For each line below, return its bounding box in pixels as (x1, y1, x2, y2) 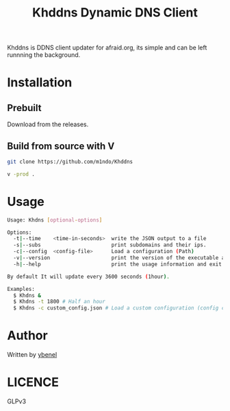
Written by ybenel (7, 351, 57, 359)
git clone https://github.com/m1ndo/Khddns (7, 158, 133, 165)
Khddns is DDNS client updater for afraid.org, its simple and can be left (7, 43, 207, 52)
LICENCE (7, 375, 60, 390)
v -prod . (7, 170, 36, 178)
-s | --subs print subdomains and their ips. (13, 242, 207, 248)
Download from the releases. (7, 120, 89, 128)
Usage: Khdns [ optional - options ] (7, 216, 103, 224)
